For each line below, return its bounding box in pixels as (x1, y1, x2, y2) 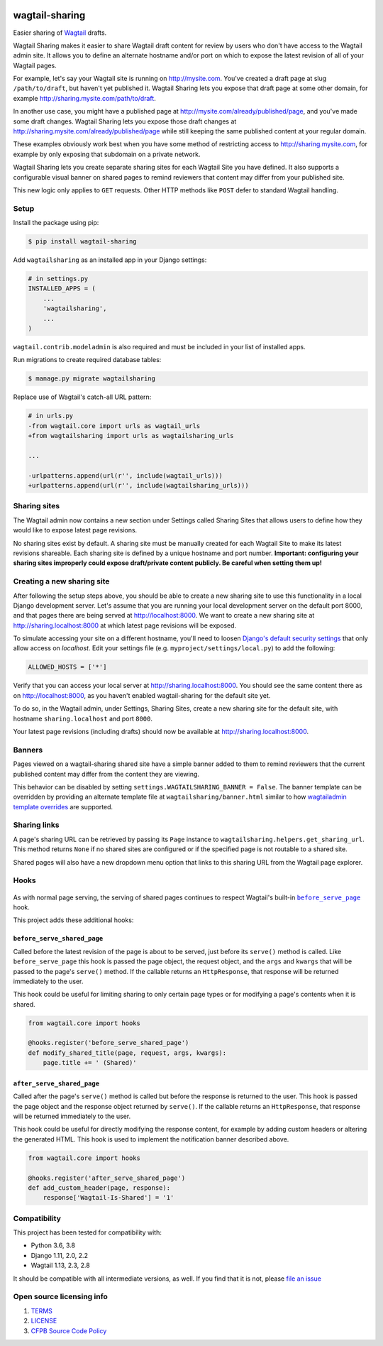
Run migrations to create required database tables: (13, 356, 162, 364)
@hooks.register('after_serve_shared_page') (28, 1173, 186, 1182)
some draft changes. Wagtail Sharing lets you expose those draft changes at (13, 117, 237, 126)
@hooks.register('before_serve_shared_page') (28, 1039, 189, 1047)
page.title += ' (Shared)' (43, 1058, 138, 1067)
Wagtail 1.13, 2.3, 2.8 (30, 1261, 90, 1270)
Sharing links (13, 820, 60, 830)
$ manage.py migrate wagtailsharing (28, 375, 156, 383)
